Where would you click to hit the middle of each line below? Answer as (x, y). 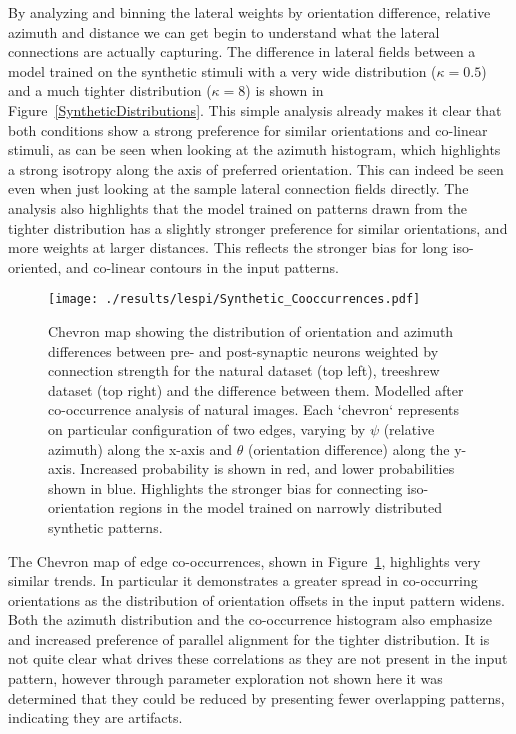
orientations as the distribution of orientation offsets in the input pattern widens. (256, 599)
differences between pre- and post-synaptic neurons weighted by (243, 350)
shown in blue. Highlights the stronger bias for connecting (225, 487)
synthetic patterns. (105, 526)
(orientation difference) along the (348, 448)
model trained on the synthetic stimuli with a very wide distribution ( (222, 70)
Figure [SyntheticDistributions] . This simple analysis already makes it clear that (255, 109)
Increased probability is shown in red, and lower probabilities (267, 468)
